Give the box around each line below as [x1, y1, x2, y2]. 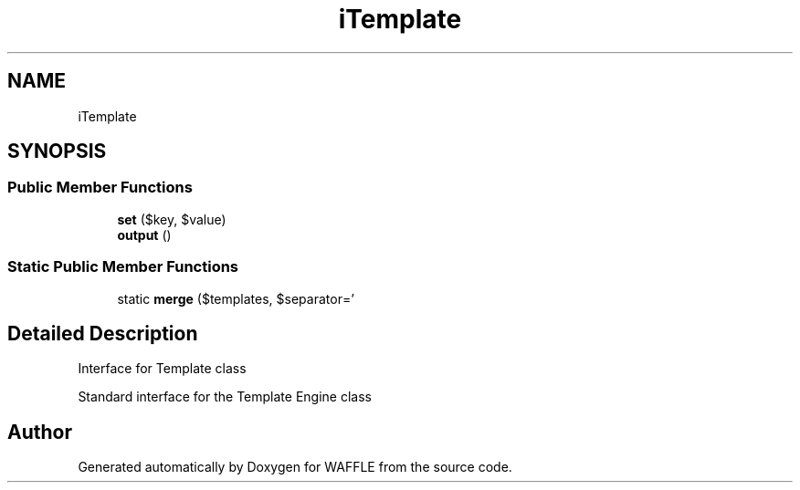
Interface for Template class [78, 360, 247, 377]
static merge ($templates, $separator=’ [117, 290, 354, 307]
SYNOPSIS [7, 140, 107, 163]
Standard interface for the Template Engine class [78, 389, 372, 405]
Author [7, 420, 72, 443]
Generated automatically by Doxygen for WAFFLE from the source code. [78, 459, 512, 475]
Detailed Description [7, 321, 198, 345]
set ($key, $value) [117, 211, 226, 227]
